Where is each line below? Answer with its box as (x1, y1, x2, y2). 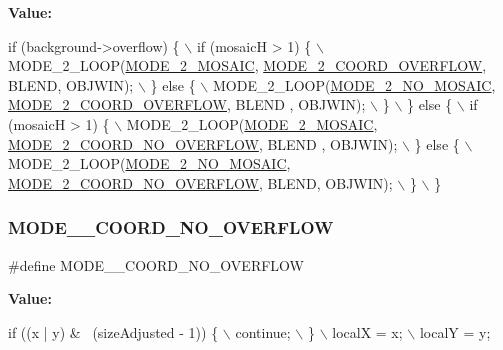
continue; (235, 321, 291, 342)
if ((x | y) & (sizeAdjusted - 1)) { (8, 321, 219, 342)
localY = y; (419, 321, 491, 342)
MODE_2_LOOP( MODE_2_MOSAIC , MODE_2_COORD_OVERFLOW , (8, 55, 487, 76)
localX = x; (332, 321, 403, 342)
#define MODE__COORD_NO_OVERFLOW (8, 254, 304, 275)
